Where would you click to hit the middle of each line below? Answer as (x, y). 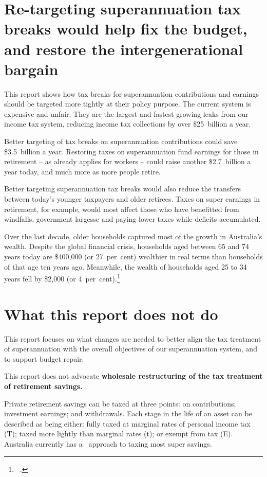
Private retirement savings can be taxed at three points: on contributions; (120, 403)
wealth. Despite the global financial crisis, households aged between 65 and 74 (127, 246)
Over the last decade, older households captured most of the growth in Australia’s (133, 236)
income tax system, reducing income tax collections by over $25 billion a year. (128, 124)
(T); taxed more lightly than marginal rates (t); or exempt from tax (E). (119, 434)
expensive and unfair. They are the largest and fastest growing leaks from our (126, 113)
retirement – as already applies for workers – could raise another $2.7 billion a (128, 161)
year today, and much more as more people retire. (82, 171)
